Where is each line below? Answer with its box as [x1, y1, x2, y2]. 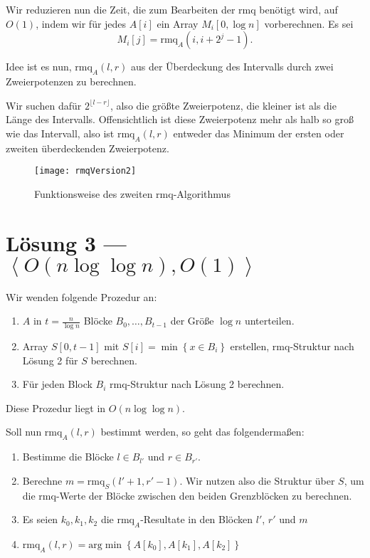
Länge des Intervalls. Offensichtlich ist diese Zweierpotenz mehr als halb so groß [6, 112, 354, 127]
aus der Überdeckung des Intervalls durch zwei [130, 59, 334, 74]
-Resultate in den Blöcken [140, 512, 253, 527]
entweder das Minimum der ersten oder [173, 125, 344, 140]
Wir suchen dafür [6, 98, 82, 112]
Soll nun [6, 424, 42, 439]
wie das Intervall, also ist [6, 125, 115, 140]
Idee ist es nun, [6, 59, 72, 74]
